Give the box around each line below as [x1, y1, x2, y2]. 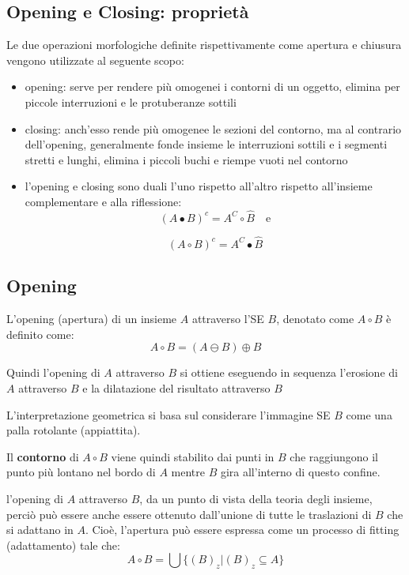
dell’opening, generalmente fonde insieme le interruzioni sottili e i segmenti [25, 136, 388, 152]
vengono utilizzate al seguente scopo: [6, 51, 184, 68]
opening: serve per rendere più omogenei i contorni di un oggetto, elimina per [25, 78, 400, 95]
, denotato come [276, 310, 354, 327]
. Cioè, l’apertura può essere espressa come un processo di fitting [85, 521, 400, 538]
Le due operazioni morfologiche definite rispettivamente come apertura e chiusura [6, 36, 402, 53]
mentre [171, 464, 205, 480]
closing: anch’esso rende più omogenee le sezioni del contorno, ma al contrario [25, 120, 402, 137]
